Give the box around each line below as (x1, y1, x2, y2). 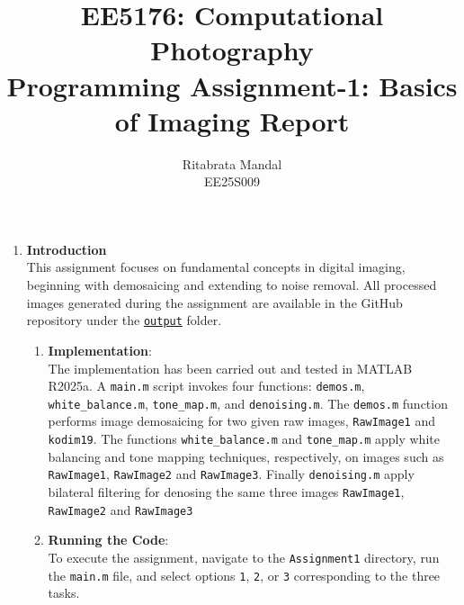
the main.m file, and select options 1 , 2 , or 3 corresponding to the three (48, 565, 441, 584)
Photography (150, 32, 314, 68)
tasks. (48, 583, 80, 602)
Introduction (26, 239, 107, 258)
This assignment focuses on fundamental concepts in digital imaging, (26, 257, 406, 276)
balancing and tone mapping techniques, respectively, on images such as (48, 447, 444, 465)
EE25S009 (204, 172, 260, 191)
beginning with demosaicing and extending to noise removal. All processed (26, 275, 437, 294)
